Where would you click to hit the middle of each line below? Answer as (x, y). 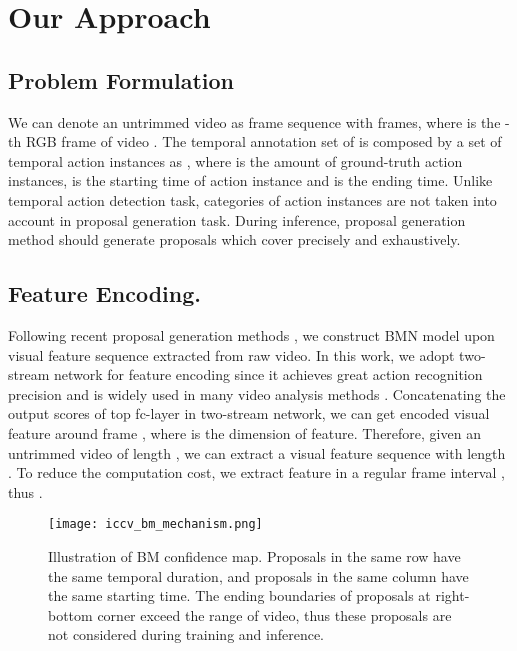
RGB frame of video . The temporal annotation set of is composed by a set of (263, 141)
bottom (70, 614)
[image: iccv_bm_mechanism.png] (155, 524)
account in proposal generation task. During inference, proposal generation (237, 219)
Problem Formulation (121, 79)
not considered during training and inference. (186, 634)
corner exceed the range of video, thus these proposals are (274, 614)
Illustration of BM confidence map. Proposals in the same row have (254, 555)
